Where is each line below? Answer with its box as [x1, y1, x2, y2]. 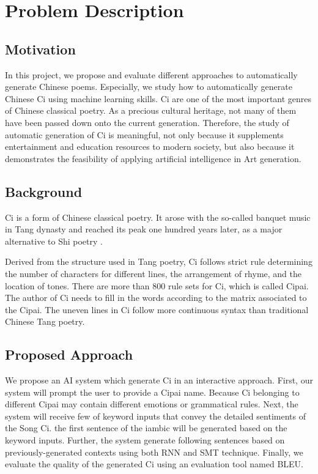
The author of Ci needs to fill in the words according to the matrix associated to [5, 291, 307, 304]
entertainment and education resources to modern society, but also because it [5, 140, 295, 153]
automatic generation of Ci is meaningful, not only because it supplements [5, 128, 284, 141]
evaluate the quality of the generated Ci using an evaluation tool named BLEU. [5, 457, 303, 470]
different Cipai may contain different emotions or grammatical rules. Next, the [5, 398, 298, 410]
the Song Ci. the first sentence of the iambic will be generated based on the [5, 421, 287, 434]
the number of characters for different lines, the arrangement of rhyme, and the [5, 267, 302, 280]
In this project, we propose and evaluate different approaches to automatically [5, 68, 298, 81]
